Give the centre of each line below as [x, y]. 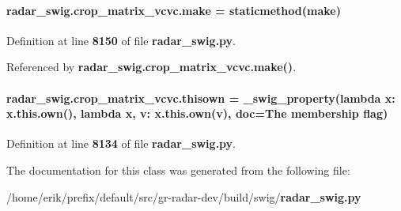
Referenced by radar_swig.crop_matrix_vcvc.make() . [151, 67]
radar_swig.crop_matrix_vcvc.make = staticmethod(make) [174, 10]
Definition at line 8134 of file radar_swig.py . [121, 143]
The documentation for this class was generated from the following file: [178, 170]
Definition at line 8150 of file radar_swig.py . [121, 40]
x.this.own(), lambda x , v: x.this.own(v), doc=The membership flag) [197, 113]
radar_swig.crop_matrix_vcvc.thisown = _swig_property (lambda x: [201, 98]
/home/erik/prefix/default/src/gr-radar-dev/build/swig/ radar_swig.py [184, 196]
